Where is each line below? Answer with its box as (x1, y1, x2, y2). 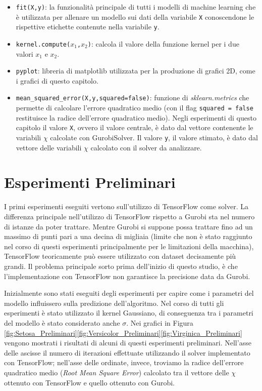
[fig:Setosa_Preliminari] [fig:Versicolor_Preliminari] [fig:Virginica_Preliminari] (4, 327, 242, 338)
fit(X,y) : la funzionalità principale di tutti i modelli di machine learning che (16, 2, 256, 12)
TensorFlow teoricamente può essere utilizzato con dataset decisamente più (4, 251, 236, 261)
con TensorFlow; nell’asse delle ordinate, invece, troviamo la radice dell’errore (4, 357, 244, 368)
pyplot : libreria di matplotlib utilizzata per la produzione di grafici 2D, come (16, 65, 255, 76)
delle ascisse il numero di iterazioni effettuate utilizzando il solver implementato (4, 347, 250, 358)
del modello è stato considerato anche (4, 317, 120, 328)
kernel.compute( (16, 41, 71, 48)
